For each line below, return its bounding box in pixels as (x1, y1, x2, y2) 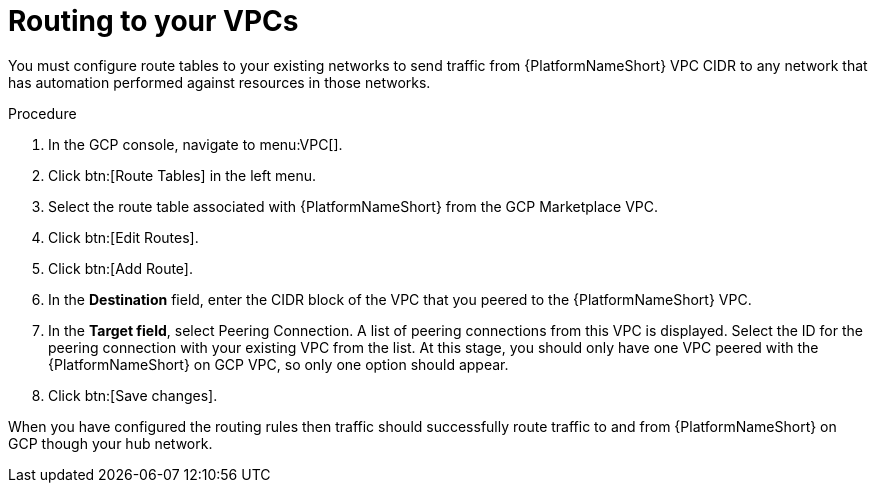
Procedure (8, 104, 77, 122)
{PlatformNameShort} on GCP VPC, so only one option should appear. (48, 355, 509, 373)
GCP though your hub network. (8, 434, 213, 452)
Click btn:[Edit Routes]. (48, 228, 199, 246)
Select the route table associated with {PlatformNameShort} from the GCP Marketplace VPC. (48, 197, 659, 215)
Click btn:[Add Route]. (48, 259, 193, 277)
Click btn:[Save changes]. (48, 386, 218, 404)
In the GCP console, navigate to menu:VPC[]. (48, 135, 343, 153)
